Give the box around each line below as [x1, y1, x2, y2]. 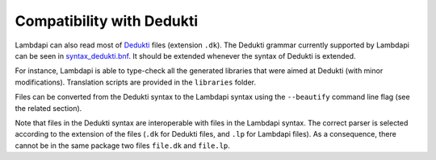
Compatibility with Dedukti [15, 12, 199, 30]
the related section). [15, 103, 82, 113]
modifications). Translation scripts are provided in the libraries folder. [15, 77, 257, 87]
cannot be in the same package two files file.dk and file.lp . [15, 141, 230, 150]
